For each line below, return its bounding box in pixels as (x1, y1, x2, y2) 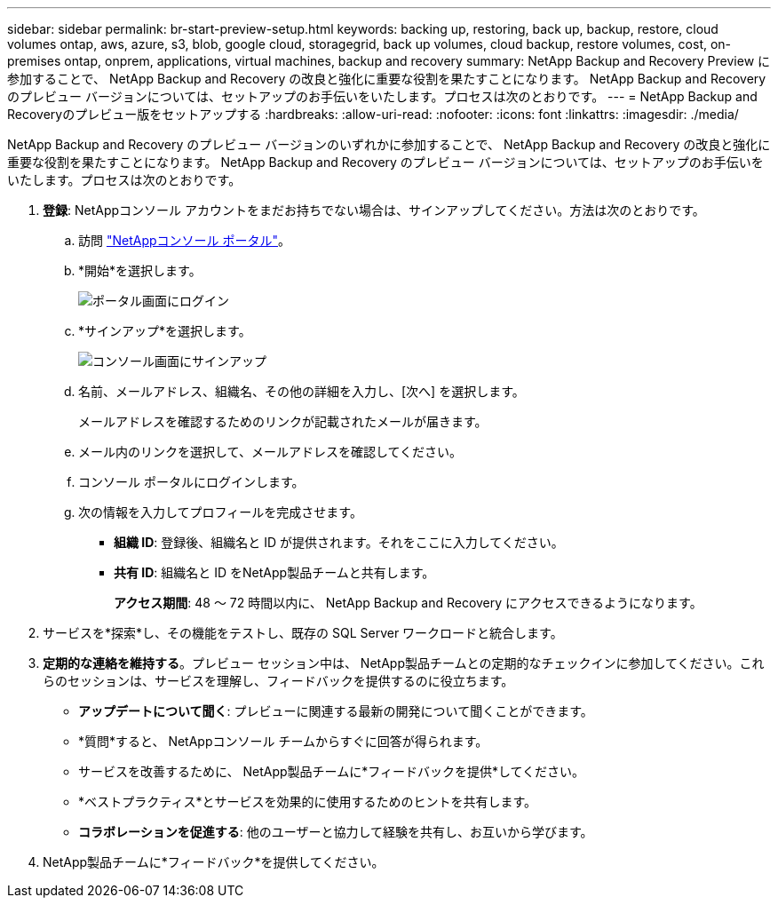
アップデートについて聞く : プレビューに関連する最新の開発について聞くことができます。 (78, 703, 593, 718)
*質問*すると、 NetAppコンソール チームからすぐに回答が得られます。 (78, 734, 488, 749)
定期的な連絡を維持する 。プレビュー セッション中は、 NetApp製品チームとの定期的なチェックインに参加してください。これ (43, 655, 765, 671)
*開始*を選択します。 (78, 263, 202, 278)
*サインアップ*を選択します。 (78, 323, 251, 338)
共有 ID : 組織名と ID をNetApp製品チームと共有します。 (114, 565, 435, 580)
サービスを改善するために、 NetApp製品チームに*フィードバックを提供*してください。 (78, 764, 585, 779)
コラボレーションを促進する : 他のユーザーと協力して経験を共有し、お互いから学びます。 (78, 824, 593, 839)
